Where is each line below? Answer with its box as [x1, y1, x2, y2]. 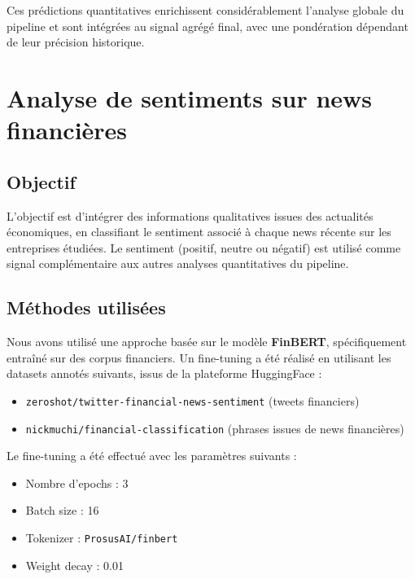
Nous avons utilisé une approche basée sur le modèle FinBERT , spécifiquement [7, 333, 407, 350]
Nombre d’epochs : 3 [25, 474, 129, 491]
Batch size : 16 [25, 502, 99, 519]
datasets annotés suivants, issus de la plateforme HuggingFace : [7, 365, 322, 382]
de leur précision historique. [7, 33, 145, 50]
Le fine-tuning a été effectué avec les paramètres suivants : [7, 447, 297, 464]
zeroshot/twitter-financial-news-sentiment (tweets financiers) [25, 392, 360, 409]
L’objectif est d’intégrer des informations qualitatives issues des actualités [7, 207, 373, 224]
